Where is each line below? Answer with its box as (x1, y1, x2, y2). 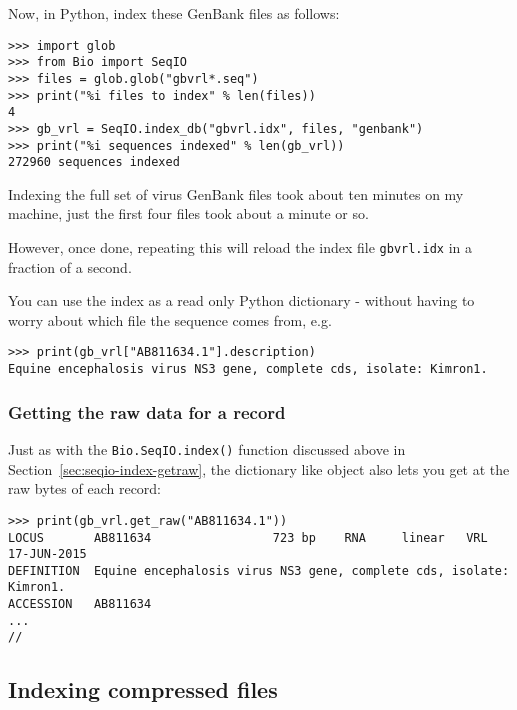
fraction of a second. (8, 256, 132, 277)
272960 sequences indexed (8, 155, 180, 170)
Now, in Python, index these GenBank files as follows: (8, 3, 340, 23)
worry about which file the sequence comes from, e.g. (8, 309, 332, 330)
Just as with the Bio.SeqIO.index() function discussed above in (8, 439, 406, 459)
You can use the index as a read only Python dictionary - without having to (8, 290, 475, 311)
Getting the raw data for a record (8, 399, 286, 424)
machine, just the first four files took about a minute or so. (8, 203, 369, 224)
